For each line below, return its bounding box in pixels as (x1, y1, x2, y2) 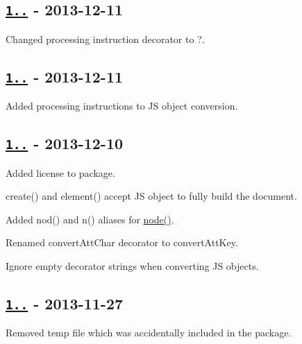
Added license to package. (6, 165, 115, 180)
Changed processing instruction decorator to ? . (6, 31, 205, 46)
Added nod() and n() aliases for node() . (6, 212, 174, 226)
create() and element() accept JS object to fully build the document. (6, 189, 297, 203)
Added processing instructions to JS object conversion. (6, 98, 238, 113)
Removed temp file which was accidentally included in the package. (6, 325, 292, 340)
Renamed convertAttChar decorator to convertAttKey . (6, 235, 238, 250)
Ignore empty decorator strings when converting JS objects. (6, 258, 259, 273)
